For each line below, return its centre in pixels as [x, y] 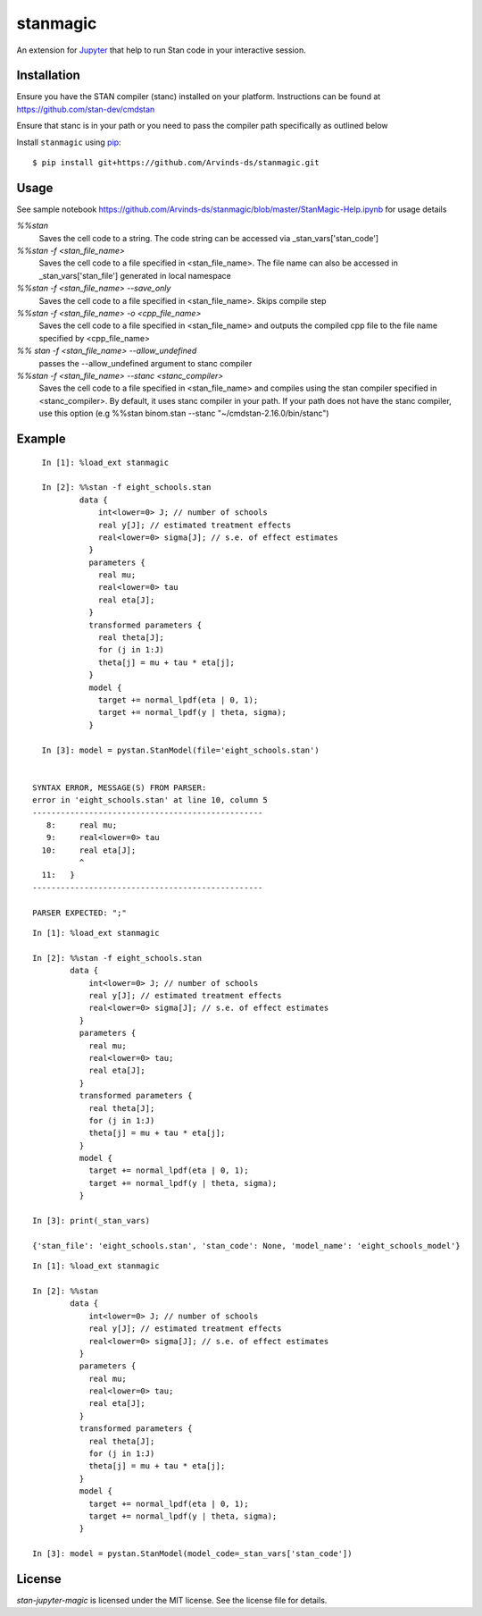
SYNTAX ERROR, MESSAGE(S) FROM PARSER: [120, 787]
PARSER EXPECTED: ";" [79, 913]
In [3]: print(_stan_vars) [91, 1221]
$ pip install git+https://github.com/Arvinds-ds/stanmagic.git [176, 163]
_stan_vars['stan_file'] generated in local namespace [135, 275]
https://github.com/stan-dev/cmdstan [86, 109]
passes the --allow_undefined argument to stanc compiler [145, 363]
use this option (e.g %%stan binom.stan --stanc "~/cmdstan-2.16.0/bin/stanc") [184, 413]
